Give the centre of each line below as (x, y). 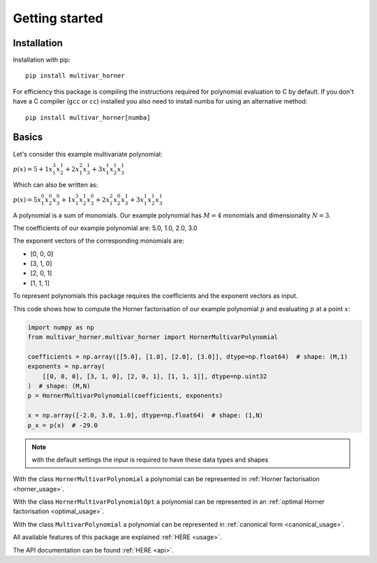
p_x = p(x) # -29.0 (62, 425)
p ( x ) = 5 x (27, 200)
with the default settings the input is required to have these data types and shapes (150, 459)
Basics (28, 137)
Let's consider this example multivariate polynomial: (88, 154)
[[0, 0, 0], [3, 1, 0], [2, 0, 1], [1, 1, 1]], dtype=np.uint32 (155, 376)
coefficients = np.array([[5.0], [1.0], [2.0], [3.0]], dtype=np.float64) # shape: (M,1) (188, 356)
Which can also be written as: (56, 185)
